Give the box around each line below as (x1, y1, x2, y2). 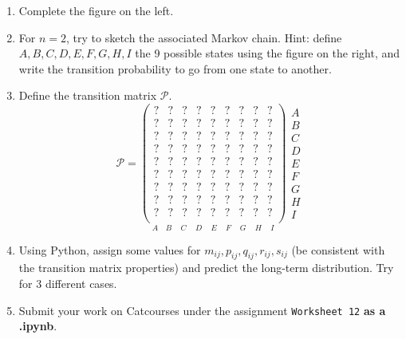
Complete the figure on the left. (18, 2, 174, 18)
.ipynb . (18, 317, 57, 334)
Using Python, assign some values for (18, 241, 201, 258)
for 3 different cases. (18, 274, 117, 291)
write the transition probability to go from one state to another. (18, 60, 332, 77)
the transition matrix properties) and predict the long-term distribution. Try (18, 259, 394, 276)
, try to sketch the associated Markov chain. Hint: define (66, 29, 342, 45)
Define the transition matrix (18, 87, 157, 104)
